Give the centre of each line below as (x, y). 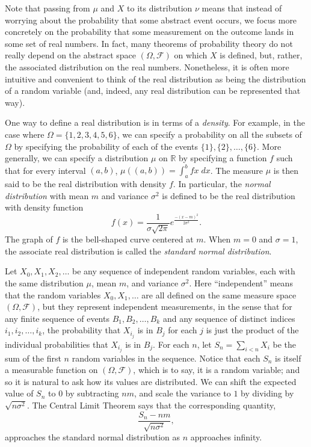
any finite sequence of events (57, 318)
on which (191, 55)
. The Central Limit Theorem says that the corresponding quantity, (151, 405)
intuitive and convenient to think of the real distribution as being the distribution (155, 79)
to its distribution (160, 8)
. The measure (236, 170)
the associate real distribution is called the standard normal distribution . (138, 251)
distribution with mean (47, 195)
